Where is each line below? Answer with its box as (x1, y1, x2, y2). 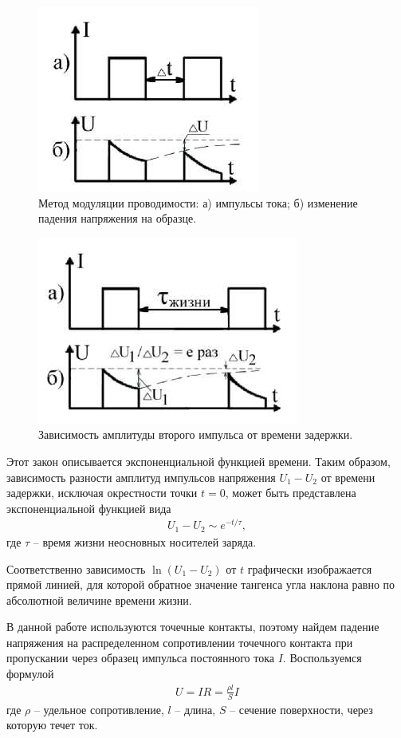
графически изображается (247, 560, 372, 577)
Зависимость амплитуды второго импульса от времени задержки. (38, 426, 353, 443)
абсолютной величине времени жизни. (6, 591, 192, 608)
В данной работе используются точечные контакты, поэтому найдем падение (6, 618, 379, 635)
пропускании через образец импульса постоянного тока (6, 649, 275, 666)
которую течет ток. (6, 716, 98, 733)
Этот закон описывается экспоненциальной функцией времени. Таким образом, (6, 452, 391, 469)
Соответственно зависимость (6, 560, 146, 577)
